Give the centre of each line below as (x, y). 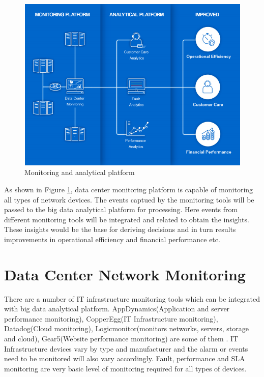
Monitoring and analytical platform (80, 172)
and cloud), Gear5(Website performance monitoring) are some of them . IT (121, 339)
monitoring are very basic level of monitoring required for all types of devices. (125, 368)
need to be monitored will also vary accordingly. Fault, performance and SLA (125, 358)
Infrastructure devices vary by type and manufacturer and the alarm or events (126, 348)
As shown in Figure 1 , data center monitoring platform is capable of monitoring (129, 189)
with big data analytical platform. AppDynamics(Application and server (117, 309)
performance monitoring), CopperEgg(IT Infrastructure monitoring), (111, 318)
